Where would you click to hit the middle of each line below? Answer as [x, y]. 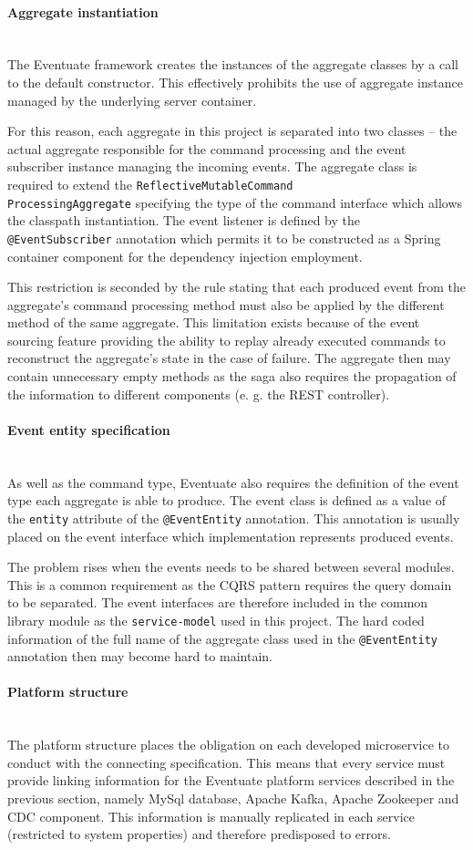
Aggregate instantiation [83, 11]
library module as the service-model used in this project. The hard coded [216, 620]
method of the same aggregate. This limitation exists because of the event [214, 322]
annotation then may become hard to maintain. [140, 656]
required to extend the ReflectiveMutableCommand [150, 184]
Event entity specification [89, 429]
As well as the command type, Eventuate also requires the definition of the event [233, 482]
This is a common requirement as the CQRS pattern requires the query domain [230, 584]
